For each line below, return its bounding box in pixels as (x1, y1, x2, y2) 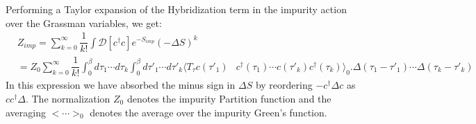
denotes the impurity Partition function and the (126, 91, 331, 105)
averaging (6, 105, 46, 119)
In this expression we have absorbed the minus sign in (6, 78, 236, 92)
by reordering (255, 78, 313, 92)
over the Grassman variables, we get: (6, 15, 162, 30)
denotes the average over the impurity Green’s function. (90, 105, 327, 119)
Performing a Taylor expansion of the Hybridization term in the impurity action (6, 2, 347, 16)
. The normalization (25, 91, 110, 105)
